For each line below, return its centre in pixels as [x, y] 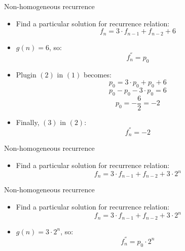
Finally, [28, 122]
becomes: [97, 74]
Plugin [26, 74]
